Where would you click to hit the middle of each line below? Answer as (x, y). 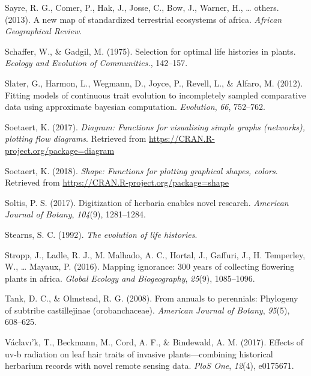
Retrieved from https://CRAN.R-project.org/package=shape (117, 182)
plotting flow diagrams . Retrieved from (76, 138)
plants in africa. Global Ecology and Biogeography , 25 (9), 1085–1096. (130, 278)
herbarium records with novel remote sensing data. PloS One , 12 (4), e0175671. (149, 365)
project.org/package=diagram (60, 150)
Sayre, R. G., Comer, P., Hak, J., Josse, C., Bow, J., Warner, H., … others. (142, 7)
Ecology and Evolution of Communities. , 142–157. (96, 63)
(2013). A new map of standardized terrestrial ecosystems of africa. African (143, 19)
